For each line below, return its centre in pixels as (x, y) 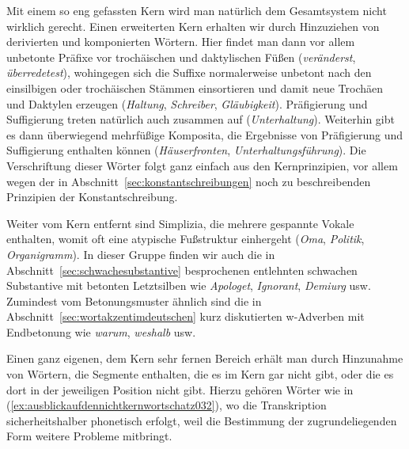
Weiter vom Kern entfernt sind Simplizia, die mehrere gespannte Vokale (180, 223)
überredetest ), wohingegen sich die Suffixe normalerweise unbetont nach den (189, 72)
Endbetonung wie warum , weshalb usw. (101, 331)
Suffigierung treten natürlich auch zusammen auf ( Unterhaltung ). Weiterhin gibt (201, 119)
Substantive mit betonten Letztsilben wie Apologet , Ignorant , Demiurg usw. (189, 285)
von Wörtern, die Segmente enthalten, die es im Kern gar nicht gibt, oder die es (200, 374)
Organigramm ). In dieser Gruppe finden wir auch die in (141, 254)
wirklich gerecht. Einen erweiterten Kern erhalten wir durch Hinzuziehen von (193, 26)
